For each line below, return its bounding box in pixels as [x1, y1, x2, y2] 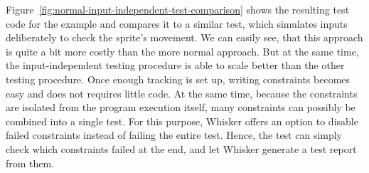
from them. [6, 155, 55, 170]
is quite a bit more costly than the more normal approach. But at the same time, [6, 43, 359, 58]
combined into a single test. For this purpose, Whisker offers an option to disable [6, 113, 358, 128]
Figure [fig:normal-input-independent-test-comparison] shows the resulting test [6, 2, 350, 16]
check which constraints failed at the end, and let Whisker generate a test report [6, 141, 357, 156]
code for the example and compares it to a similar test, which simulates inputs [6, 16, 348, 31]
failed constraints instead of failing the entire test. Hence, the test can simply [6, 127, 343, 142]
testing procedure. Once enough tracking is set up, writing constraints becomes [6, 71, 351, 86]
